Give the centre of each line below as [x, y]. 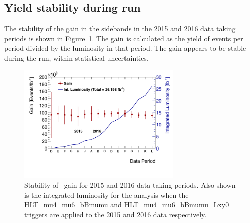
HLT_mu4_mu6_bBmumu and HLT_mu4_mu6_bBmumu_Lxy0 [127, 205]
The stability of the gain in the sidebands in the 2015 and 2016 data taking [120, 28]
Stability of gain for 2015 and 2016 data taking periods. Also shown [130, 185]
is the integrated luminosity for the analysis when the [106, 195]
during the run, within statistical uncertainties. [76, 58]
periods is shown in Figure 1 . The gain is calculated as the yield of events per [124, 38]
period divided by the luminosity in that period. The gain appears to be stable [125, 48]
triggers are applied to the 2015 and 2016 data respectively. [115, 214]
